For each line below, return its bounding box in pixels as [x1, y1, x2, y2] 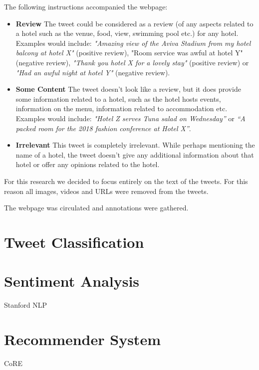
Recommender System [4, 329, 161, 349]
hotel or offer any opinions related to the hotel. [15, 159, 160, 170]
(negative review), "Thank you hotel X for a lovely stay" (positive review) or [15, 57, 249, 67]
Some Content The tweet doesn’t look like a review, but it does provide [15, 84, 241, 94]
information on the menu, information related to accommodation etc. [15, 103, 228, 114]
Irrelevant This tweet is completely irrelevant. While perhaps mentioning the [15, 140, 255, 150]
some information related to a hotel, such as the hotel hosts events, [15, 93, 221, 104]
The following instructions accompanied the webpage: [4, 1, 168, 11]
